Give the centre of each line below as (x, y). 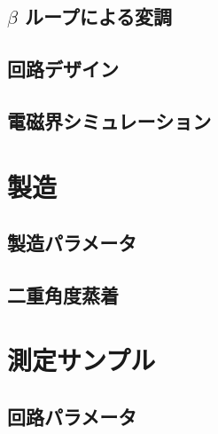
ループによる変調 (98, 16)
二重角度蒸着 (63, 294)
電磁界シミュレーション (109, 120)
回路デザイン (63, 69)
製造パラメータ (72, 243)
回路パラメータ (72, 417)
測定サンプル (82, 360)
